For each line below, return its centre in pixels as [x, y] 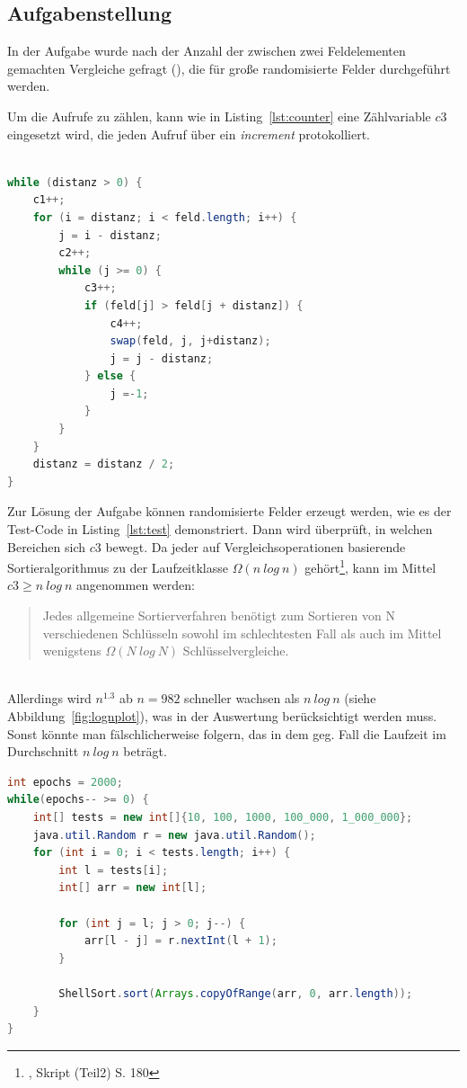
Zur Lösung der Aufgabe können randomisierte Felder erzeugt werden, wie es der [229, 511]
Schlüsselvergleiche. [236, 651]
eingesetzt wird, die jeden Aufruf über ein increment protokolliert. [189, 134]
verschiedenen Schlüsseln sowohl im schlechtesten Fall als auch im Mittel [242, 633]
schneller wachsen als [242, 698]
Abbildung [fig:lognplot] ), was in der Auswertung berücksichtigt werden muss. [222, 716]
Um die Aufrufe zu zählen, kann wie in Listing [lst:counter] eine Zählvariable [219, 116]
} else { [110, 376]
